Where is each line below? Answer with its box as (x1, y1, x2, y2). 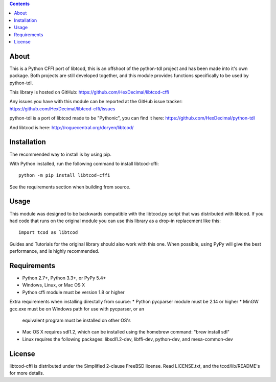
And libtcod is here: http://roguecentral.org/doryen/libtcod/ (9, 124, 134, 130)
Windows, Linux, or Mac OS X (22, 282, 85, 288)
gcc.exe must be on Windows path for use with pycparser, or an (9, 305, 145, 312)
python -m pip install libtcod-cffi (18, 173, 110, 178)
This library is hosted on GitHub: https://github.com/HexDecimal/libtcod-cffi (9, 89, 170, 96)
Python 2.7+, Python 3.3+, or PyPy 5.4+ (22, 275, 106, 281)
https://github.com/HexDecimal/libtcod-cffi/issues (9, 105, 116, 112)
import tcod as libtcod (18, 230, 78, 235)
